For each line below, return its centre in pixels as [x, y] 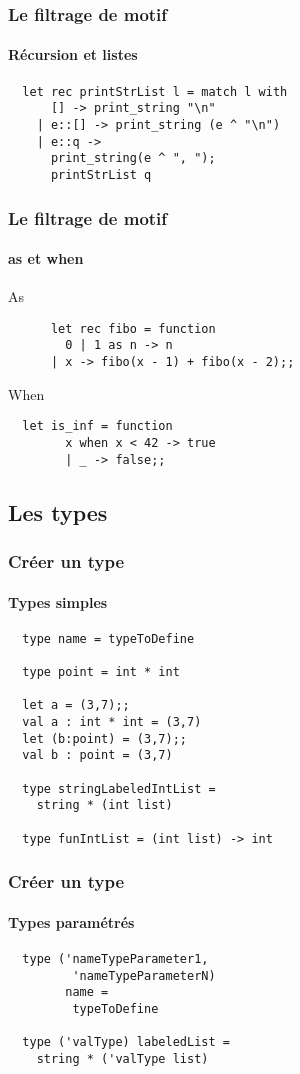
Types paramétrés [71, 921]
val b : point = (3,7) [97, 755]
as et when [46, 258]
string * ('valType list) [122, 1058]
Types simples [58, 601]
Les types [58, 511]
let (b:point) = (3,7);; [104, 738]
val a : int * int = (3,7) [112, 722]
